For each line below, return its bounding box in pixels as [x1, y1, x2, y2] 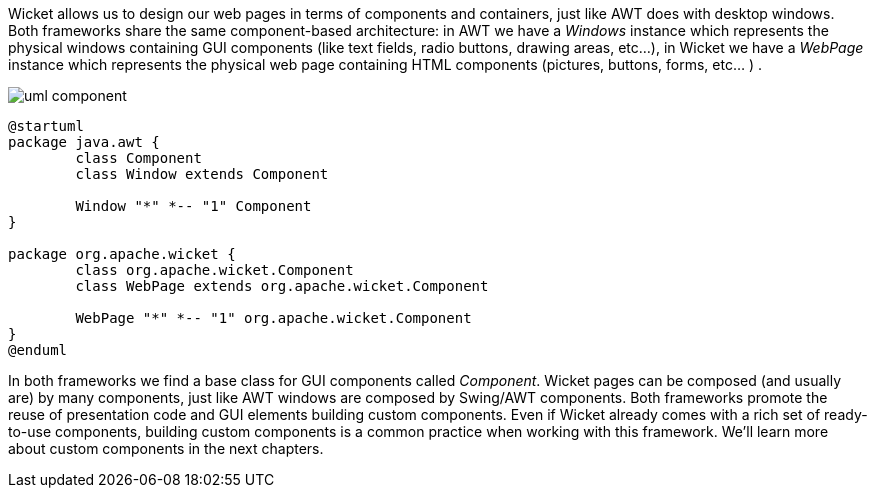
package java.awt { [8, 134, 160, 150]
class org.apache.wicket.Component [75, 262, 354, 278]
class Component [75, 150, 202, 166]
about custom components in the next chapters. [8, 440, 324, 457]
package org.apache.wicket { [8, 246, 236, 262]
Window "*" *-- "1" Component [75, 198, 312, 214]
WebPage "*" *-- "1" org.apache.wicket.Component [75, 310, 472, 326]
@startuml [8, 118, 84, 134]
